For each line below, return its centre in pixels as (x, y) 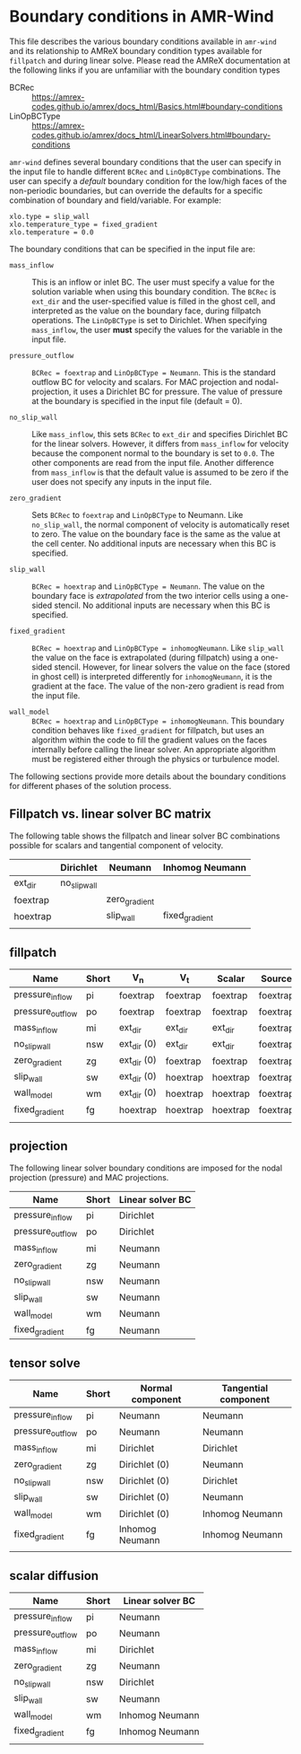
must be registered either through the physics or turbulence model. (156, 759)
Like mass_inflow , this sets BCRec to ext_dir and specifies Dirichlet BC (160, 434)
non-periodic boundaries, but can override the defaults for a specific (136, 190)
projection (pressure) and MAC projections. (89, 1177)
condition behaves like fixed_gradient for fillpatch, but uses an (148, 730)
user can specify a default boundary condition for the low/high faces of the (148, 180)
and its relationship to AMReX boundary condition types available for (136, 50)
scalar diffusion (54, 1576)
